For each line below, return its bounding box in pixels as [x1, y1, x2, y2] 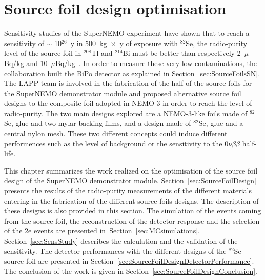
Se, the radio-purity [186, 37, 248, 48]
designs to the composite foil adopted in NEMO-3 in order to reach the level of [4, 98, 252, 109]
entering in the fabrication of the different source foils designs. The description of [4, 195, 259, 206]
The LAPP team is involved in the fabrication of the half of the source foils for [4, 78, 252, 89]
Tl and [91, 48, 113, 58]
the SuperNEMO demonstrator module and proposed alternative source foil [4, 88, 241, 98]
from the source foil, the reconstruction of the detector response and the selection [4, 215, 260, 226]
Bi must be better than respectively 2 [123, 48, 241, 58]
